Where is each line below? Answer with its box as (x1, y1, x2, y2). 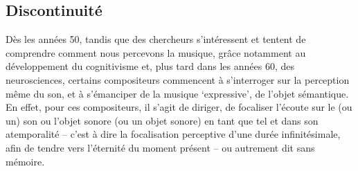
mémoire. (6, 154, 45, 168)
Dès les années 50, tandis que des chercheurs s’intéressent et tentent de (6, 32, 306, 46)
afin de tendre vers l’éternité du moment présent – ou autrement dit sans (6, 140, 315, 154)
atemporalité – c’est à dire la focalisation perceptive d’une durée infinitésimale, (6, 127, 341, 141)
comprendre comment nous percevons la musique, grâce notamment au (6, 45, 306, 60)
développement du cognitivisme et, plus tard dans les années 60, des (6, 59, 294, 73)
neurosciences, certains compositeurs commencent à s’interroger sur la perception (6, 72, 350, 87)
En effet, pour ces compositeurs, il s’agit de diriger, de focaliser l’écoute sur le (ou (6, 100, 352, 114)
